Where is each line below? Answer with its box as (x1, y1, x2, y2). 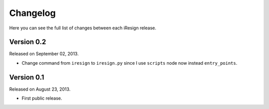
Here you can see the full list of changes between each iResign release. (9, 25, 156, 31)
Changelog (9, 7, 56, 18)
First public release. (21, 95, 62, 102)
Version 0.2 (9, 38, 46, 46)
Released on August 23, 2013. (9, 86, 71, 92)
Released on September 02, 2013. (9, 51, 79, 57)
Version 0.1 (9, 73, 44, 82)
